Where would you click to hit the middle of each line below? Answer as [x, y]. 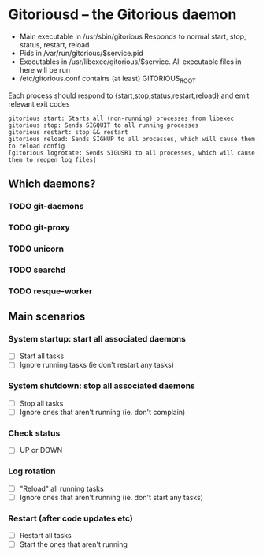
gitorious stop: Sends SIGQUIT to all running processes [104, 125]
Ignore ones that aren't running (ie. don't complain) [102, 412]
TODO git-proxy [39, 227]
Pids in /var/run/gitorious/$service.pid [81, 53]
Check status [34, 433]
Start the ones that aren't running [74, 544]
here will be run [45, 69]
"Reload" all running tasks [61, 488]
